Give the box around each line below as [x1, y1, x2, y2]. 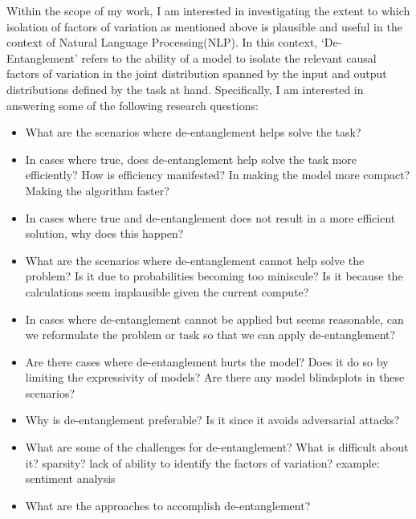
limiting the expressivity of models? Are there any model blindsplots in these [25, 369, 405, 386]
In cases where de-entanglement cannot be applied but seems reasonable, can [25, 310, 404, 327]
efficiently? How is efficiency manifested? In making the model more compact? [25, 166, 410, 183]
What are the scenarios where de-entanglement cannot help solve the [25, 251, 365, 268]
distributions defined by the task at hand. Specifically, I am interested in [6, 80, 364, 97]
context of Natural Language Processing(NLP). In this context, [6, 34, 318, 51]
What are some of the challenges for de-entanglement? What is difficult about [25, 439, 409, 456]
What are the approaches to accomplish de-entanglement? [25, 497, 311, 513]
